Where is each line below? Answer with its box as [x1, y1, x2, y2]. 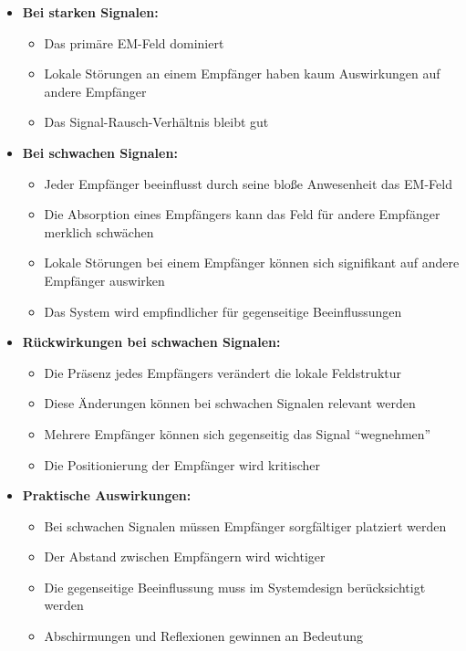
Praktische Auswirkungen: [22, 486, 192, 505]
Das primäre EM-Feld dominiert [44, 33, 224, 52]
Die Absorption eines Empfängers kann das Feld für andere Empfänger [44, 205, 440, 224]
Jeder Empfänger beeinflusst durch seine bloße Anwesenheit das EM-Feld [44, 173, 452, 193]
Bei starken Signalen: [22, 3, 159, 21]
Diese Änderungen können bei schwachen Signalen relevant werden [44, 394, 416, 413]
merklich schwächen [44, 222, 154, 241]
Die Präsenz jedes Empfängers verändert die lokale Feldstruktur [44, 362, 401, 382]
